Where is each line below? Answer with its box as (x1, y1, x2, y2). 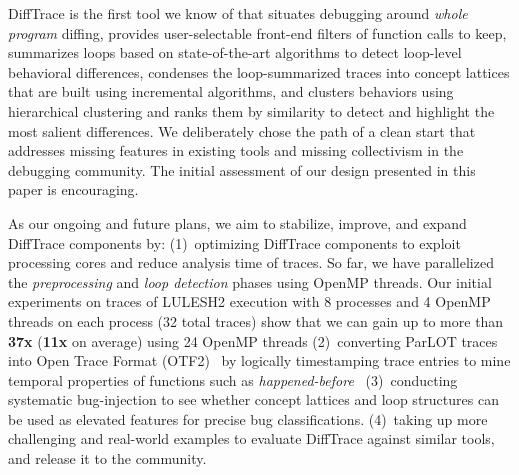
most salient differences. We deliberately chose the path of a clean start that (8, 120, 476, 141)
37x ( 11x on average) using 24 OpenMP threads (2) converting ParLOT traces (8, 330, 498, 351)
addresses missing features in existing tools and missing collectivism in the (8, 140, 464, 161)
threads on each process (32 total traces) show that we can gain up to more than (8, 310, 504, 331)
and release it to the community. (8, 448, 207, 469)
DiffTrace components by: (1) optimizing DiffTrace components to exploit (8, 232, 461, 253)
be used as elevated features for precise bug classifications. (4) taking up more (8, 408, 488, 429)
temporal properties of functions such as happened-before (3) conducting (8, 369, 458, 390)
